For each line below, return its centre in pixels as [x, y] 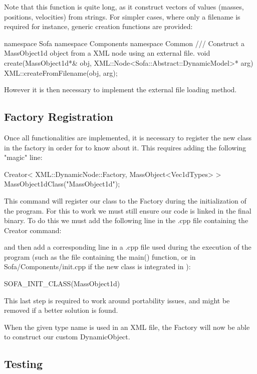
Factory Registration [59, 117]
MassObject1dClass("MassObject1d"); [62, 184]
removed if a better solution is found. [61, 310]
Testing [23, 364]
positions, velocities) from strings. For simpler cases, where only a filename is [122, 16]
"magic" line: [23, 157]
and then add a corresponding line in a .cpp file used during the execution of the [128, 247]
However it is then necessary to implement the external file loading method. [120, 89]
